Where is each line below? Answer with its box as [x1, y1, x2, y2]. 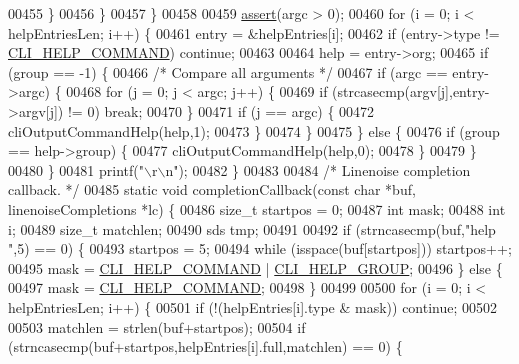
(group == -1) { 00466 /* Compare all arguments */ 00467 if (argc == [8, 61, 448, 82]
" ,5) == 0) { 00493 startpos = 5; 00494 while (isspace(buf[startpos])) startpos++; [8, 238, 512, 259]
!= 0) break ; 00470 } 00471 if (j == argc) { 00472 [67, 100, 375, 121]
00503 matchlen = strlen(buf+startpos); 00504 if [8, 316, 306, 337]
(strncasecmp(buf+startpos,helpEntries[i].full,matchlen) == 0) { [8, 336, 403, 357]
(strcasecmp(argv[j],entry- [332, 81, 490, 102]
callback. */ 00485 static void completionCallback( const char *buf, [8, 179, 416, 200]
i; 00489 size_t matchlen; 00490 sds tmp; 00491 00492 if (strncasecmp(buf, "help [8, 218, 496, 239]
